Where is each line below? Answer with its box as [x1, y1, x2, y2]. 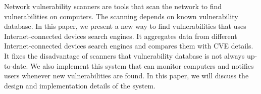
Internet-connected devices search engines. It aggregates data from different [4, 30, 237, 41]
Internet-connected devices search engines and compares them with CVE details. [4, 40, 253, 51]
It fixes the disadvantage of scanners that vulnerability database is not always [4, 50, 245, 61]
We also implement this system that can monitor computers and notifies [30, 60, 254, 71]
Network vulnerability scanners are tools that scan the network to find [4, 1, 222, 11]
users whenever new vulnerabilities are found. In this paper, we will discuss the [4, 70, 249, 81]
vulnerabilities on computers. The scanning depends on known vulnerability [4, 11, 238, 21]
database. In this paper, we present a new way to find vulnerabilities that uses [4, 21, 246, 31]
